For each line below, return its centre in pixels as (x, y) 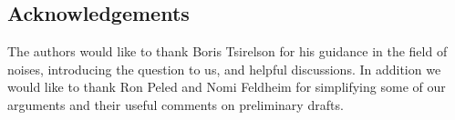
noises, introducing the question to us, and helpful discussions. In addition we (224, 69)
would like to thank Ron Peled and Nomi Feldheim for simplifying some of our (227, 87)
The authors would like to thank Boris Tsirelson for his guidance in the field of (227, 51)
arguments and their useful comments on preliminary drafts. (176, 104)
